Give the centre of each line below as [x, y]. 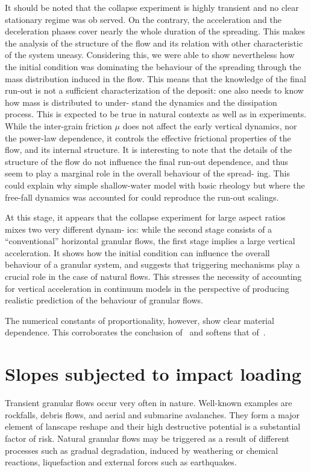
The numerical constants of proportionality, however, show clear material [140, 320]
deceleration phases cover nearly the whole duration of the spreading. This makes [155, 31]
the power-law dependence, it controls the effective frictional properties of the [148, 137]
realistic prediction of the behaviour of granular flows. [104, 300]
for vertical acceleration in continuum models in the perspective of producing [147, 288]
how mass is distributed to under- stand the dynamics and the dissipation [141, 102]
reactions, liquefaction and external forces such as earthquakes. [121, 462]
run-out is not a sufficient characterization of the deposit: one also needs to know [154, 90]
